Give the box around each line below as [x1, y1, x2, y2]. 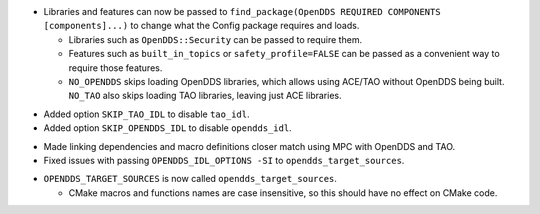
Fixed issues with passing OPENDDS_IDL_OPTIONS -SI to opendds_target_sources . [43, 154, 405, 166]
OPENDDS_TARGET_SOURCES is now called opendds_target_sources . [43, 173, 337, 185]
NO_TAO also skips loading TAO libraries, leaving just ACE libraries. [68, 90, 342, 102]
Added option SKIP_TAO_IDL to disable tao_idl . [43, 108, 250, 120]
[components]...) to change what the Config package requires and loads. [43, 20, 360, 32]
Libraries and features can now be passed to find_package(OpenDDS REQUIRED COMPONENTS [43, 6, 441, 17]
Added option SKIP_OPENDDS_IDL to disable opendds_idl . [43, 122, 292, 134]
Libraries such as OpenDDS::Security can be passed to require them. [68, 33, 363, 45]
